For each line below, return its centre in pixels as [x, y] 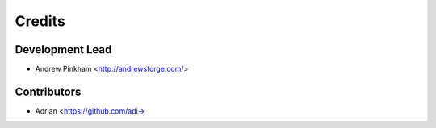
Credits [40, 21]
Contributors [48, 91]
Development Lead [63, 50]
